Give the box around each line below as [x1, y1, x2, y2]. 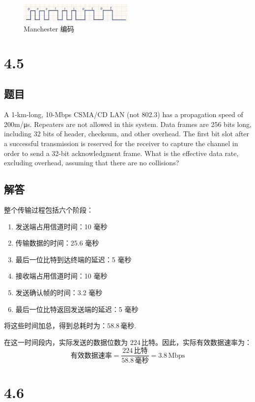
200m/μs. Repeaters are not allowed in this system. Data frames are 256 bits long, [4, 119, 252, 129]
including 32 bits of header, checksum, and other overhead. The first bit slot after [4, 128, 250, 139]
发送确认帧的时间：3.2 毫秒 [15, 287, 103, 297]
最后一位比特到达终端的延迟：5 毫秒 [15, 254, 132, 264]
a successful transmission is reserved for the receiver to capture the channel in [4, 138, 238, 148]
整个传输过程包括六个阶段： [4, 204, 93, 215]
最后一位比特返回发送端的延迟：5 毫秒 [15, 304, 139, 314]
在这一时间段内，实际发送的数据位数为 [4, 337, 128, 347]
